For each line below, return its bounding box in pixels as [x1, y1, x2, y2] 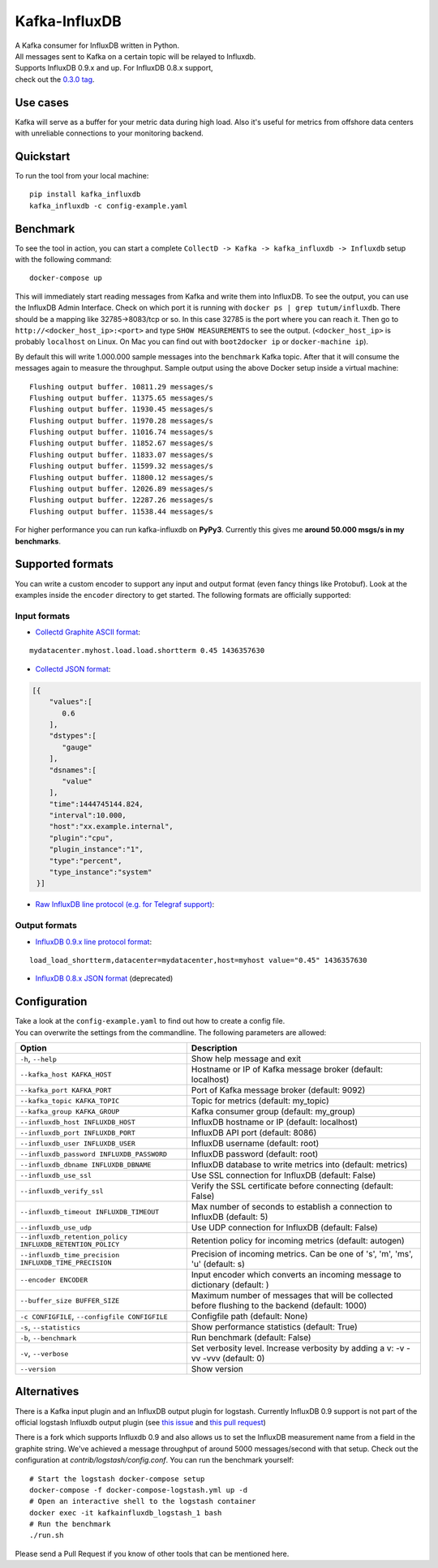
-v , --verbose [19, 1347, 69, 1359]
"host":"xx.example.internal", [49, 822, 174, 831]
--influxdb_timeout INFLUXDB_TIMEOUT [19, 1207, 160, 1216]
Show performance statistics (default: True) [191, 1321, 359, 1333]
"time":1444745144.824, [49, 799, 144, 809]
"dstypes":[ [49, 731, 97, 741]
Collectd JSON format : [35, 664, 111, 673]
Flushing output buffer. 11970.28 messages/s [29, 416, 214, 425]
